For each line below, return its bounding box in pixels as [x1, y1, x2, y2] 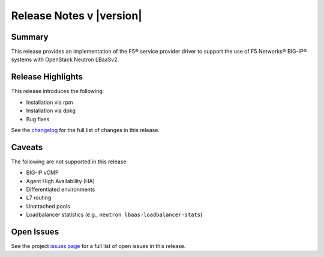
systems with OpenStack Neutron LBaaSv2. [11, 56, 119, 63]
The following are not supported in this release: [11, 158, 128, 165]
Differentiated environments [26, 186, 95, 193]
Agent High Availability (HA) [26, 177, 95, 184]
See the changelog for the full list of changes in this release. [11, 126, 160, 133]
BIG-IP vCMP [26, 169, 59, 177]
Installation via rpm [26, 98, 73, 106]
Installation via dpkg [26, 107, 76, 114]
